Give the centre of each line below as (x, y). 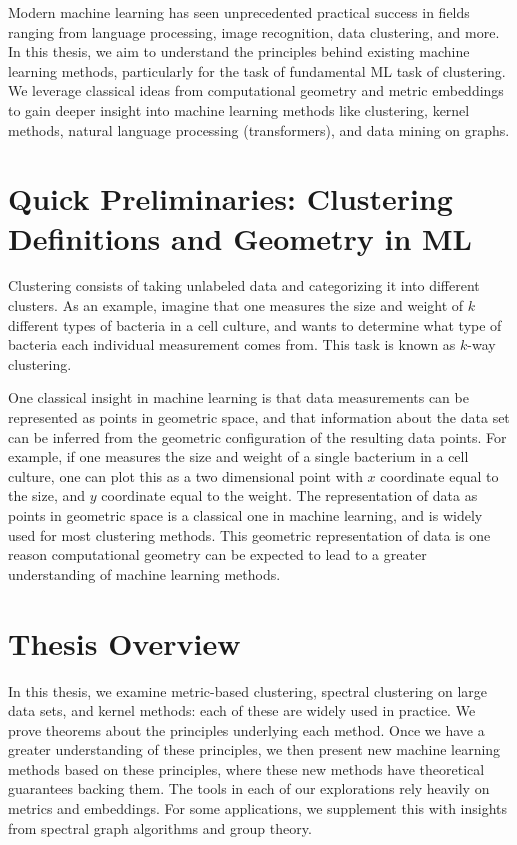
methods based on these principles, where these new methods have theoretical (246, 768)
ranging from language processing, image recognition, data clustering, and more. (254, 31)
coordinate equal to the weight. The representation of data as (289, 495)
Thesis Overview (124, 642)
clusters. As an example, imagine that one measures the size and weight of (236, 305)
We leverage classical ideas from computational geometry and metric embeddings (256, 90)
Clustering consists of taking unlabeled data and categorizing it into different (244, 285)
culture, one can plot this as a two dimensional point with (185, 475)
